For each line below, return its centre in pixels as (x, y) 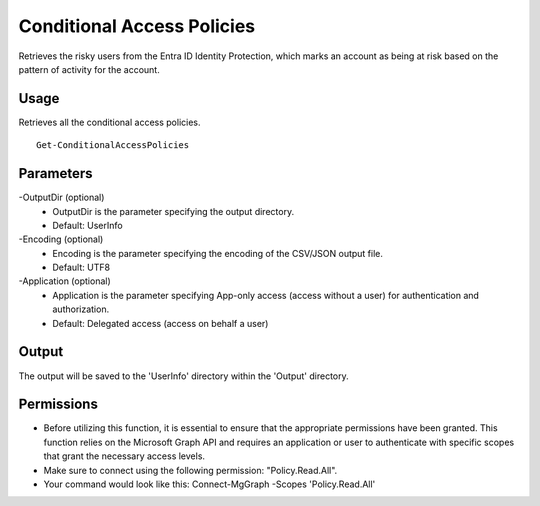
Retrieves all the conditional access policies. (109, 122)
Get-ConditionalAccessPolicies (113, 145)
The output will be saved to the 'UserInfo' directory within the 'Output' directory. (183, 376)
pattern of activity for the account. (89, 69)
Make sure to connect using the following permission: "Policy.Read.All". (190, 470)
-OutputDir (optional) (61, 197)
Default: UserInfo (88, 225)
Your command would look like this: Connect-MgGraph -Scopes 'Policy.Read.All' (209, 484)
